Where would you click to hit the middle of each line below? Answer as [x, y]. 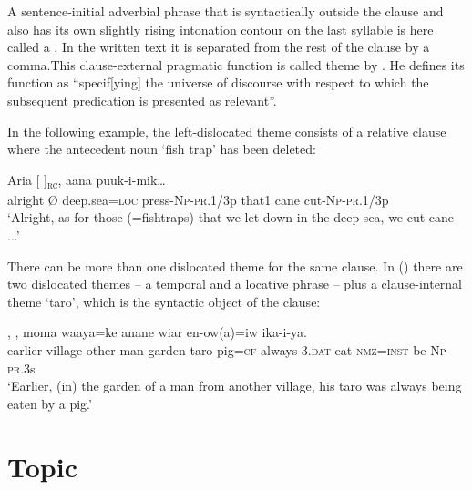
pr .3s [21, 367]
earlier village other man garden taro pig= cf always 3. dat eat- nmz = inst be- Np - [229, 350]
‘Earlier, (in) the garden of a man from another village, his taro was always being [235, 386]
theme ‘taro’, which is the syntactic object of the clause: [164, 301]
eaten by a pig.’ [50, 403]
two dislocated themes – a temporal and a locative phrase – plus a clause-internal [235, 284]
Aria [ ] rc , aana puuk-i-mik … [87, 180]
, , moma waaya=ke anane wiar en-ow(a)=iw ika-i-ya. [157, 332]
